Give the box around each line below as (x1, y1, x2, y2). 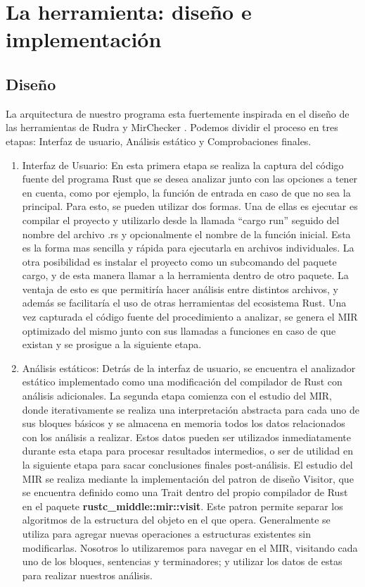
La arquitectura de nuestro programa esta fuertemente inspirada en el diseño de (6, 106, 350, 121)
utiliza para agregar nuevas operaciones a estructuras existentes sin (22, 526, 312, 540)
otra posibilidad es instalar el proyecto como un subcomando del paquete (22, 254, 337, 268)
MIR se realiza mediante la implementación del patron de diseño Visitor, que (22, 471, 354, 486)
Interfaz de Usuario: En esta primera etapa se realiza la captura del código (22, 157, 344, 172)
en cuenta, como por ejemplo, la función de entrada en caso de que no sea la (22, 185, 351, 199)
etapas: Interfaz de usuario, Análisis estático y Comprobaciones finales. (6, 133, 312, 148)
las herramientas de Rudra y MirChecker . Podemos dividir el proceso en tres (6, 120, 338, 135)
